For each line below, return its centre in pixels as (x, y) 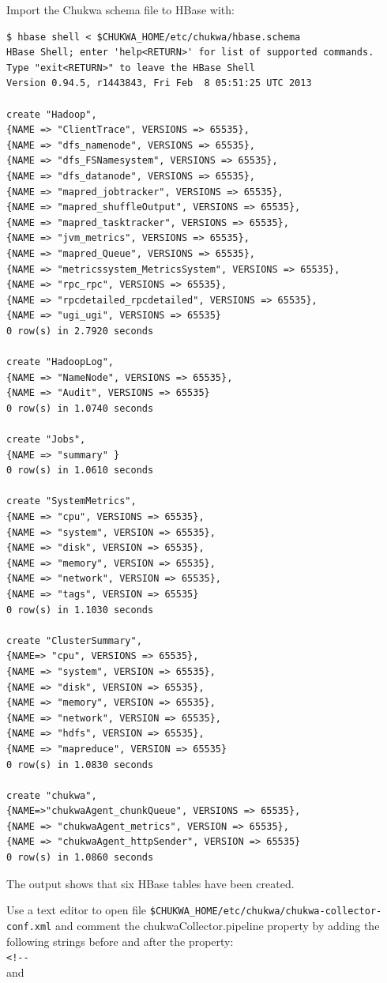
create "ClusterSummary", (74, 640)
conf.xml (29, 927)
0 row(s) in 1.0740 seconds (80, 408)
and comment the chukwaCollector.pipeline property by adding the (217, 925)
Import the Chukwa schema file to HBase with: (120, 9)
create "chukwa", (52, 795)
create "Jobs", (46, 440)
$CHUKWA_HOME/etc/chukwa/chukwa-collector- (266, 911)
